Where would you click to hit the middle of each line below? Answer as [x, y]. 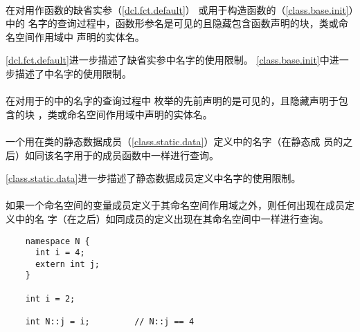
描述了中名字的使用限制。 [73, 73]
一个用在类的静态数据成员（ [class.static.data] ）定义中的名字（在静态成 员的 [174, 141]
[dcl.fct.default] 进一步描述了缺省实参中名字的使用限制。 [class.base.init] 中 [168, 60]
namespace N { [57, 241]
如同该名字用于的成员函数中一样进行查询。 [121, 155]
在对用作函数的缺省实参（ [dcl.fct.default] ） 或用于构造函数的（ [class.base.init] [177, 9]
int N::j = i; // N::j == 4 [110, 322]
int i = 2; [50, 298]
